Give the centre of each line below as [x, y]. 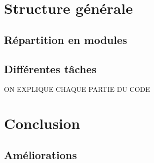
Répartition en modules [66, 39]
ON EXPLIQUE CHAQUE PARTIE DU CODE [77, 89]
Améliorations [40, 154]
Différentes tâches [50, 68]
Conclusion [42, 123]
